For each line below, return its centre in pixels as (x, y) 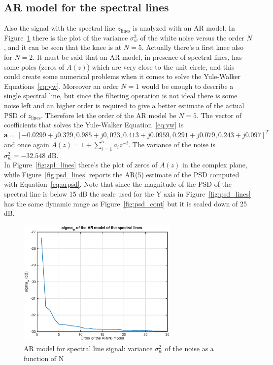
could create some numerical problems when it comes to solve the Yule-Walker (122, 76)
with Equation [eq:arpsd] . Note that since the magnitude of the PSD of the (118, 184)
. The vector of (219, 115)
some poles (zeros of (34, 66)
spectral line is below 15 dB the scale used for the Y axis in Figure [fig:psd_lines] (127, 194)
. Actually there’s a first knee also (193, 47)
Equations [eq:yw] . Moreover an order (61, 86)
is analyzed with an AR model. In (184, 28)
